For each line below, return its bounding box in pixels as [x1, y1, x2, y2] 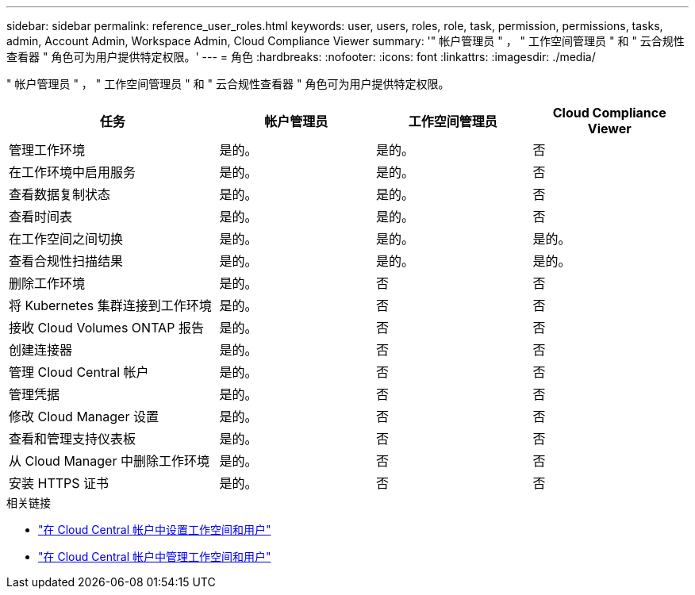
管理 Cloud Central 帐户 [9, 364, 149, 380]
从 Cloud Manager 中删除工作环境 [9, 453, 209, 469]
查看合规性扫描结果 [9, 253, 124, 269]
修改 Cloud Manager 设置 [9, 409, 159, 424]
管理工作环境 [9, 142, 86, 158]
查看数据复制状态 [9, 186, 111, 202]
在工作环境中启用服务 [9, 164, 136, 180]
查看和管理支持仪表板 [9, 431, 136, 447]
